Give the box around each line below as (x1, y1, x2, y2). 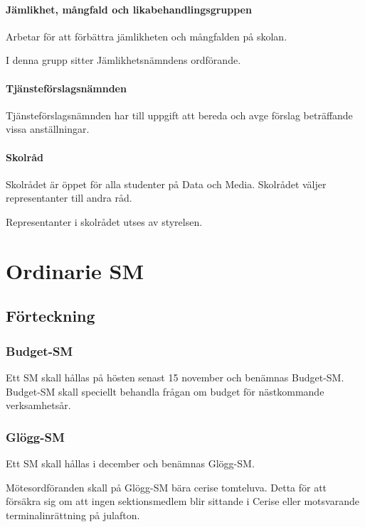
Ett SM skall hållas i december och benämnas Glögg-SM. (6, 455, 255, 470)
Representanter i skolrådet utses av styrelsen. (6, 214, 203, 229)
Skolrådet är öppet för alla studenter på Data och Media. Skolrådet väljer (6, 176, 327, 191)
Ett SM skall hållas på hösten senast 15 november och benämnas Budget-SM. (6, 369, 344, 384)
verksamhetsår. (6, 398, 71, 413)
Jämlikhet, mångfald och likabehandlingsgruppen (6, 1, 252, 16)
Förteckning (6, 305, 95, 327)
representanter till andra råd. (6, 190, 132, 205)
